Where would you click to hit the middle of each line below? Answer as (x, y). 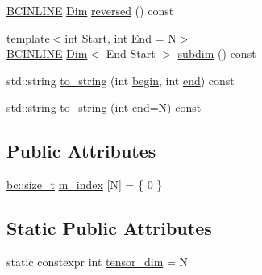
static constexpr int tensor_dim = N (98, 261)
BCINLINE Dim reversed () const (90, 10)
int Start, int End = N (121, 37)
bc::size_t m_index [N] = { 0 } (85, 185)
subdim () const (217, 53)
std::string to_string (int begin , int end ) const (121, 80)
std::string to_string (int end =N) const (104, 107)
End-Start (131, 53)
